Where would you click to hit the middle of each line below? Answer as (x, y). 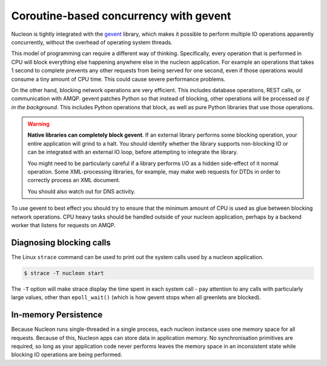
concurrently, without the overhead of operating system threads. (92, 42)
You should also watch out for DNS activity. (81, 191)
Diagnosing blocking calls (61, 242)
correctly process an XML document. (74, 180)
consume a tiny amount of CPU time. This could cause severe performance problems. (118, 79)
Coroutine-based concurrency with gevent (121, 16)
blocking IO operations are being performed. (67, 354)
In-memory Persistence (57, 315)
